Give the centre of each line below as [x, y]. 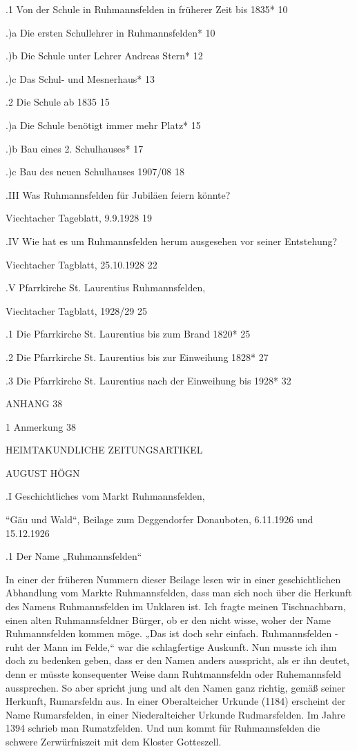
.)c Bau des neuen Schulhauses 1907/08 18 [95, 172]
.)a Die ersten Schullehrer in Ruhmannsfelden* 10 [110, 32]
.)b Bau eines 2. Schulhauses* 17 [75, 148]
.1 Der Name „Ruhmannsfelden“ [74, 556]
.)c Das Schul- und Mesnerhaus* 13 [80, 78]
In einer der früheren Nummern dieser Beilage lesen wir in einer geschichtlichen [173, 579]
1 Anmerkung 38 [41, 426]
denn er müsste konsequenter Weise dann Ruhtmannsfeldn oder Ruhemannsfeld [173, 674]
